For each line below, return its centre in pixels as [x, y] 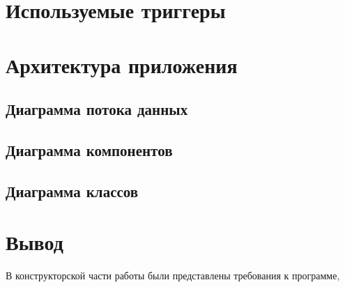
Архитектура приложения [122, 64]
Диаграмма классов [72, 191]
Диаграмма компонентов [89, 149]
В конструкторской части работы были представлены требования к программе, [173, 276]
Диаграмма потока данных [97, 109]
